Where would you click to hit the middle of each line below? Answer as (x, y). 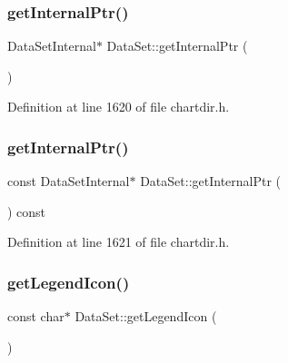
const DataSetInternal (69, 181)
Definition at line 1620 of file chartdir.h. (119, 107)
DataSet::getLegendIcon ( (146, 316)
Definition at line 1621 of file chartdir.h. (119, 242)
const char (36, 316)
